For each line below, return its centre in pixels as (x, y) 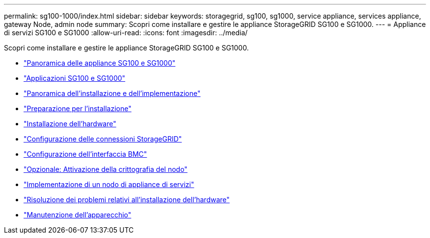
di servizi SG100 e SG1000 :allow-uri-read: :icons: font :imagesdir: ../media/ (126, 33)
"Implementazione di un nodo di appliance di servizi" (109, 184)
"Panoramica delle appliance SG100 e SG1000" (100, 63)
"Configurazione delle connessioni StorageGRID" (103, 139)
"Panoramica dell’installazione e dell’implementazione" (112, 93)
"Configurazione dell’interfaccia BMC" (85, 154)
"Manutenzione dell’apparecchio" (78, 215)
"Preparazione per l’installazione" (78, 108)
